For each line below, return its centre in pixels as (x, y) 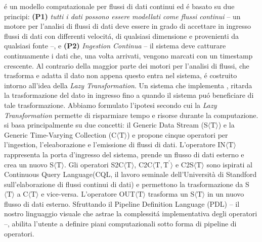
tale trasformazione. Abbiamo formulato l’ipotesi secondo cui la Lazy (111, 105)
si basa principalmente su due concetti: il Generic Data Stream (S (106, 125)
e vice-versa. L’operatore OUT (88, 194)
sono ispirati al (229, 164)
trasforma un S (171, 194)
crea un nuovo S (29, 164)
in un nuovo (226, 194)
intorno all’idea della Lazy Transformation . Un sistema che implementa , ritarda (128, 85)
